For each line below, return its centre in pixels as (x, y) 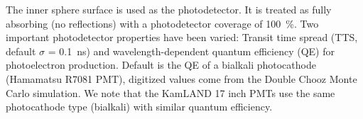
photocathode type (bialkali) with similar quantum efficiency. (139, 107)
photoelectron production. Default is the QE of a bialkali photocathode (161, 65)
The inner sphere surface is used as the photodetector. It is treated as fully (169, 9)
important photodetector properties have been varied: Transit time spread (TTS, (182, 37)
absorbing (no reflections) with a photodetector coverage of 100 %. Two (162, 23)
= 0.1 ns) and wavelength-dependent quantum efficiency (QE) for (191, 51)
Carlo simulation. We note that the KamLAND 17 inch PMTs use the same (170, 92)
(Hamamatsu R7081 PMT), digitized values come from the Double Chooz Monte (181, 78)
